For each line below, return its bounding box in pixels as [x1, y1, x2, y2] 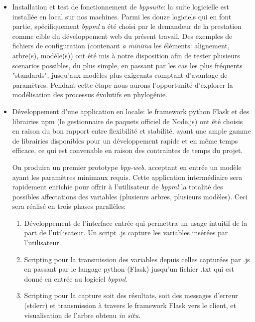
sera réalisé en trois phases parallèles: [12, 201, 126, 211]
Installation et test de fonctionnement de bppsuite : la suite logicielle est [12, 1, 229, 11]
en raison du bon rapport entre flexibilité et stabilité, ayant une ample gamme [12, 126, 251, 136]
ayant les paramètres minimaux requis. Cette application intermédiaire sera [12, 171, 243, 182]
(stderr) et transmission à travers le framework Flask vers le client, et [24, 300, 236, 311]
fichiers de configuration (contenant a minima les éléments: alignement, [12, 40, 230, 51]
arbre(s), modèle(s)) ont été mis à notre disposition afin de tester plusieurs [12, 50, 240, 60]
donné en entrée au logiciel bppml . [24, 273, 127, 284]
